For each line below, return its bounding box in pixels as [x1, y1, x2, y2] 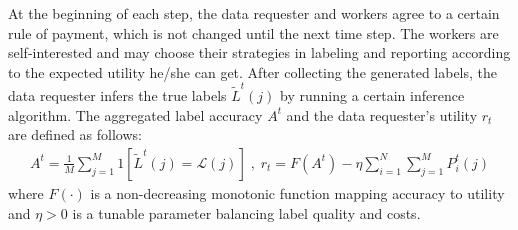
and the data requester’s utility [286, 104, 478, 125]
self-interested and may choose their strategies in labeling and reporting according [8, 42, 511, 63]
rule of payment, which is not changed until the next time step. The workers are [8, 22, 499, 43]
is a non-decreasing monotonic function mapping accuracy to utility [90, 182, 505, 203]
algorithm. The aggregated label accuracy [8, 104, 263, 125]
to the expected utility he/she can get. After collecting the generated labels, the [8, 61, 498, 82]
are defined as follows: [8, 124, 142, 145]
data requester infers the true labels [8, 85, 227, 106]
